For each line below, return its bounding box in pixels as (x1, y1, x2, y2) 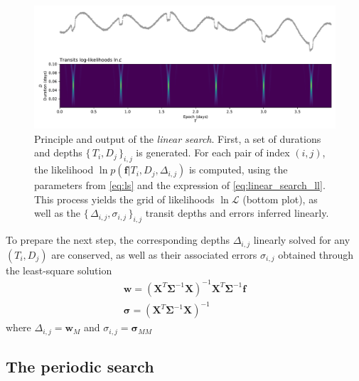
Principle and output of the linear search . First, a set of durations (34, 131, 321, 146)
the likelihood (34, 162, 94, 177)
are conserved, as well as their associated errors (51, 247, 257, 262)
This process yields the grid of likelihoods (34, 191, 215, 206)
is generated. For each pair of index (136, 145, 290, 160)
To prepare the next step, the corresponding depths (6, 232, 230, 247)
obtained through (278, 247, 354, 262)
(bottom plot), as (242, 191, 318, 206)
